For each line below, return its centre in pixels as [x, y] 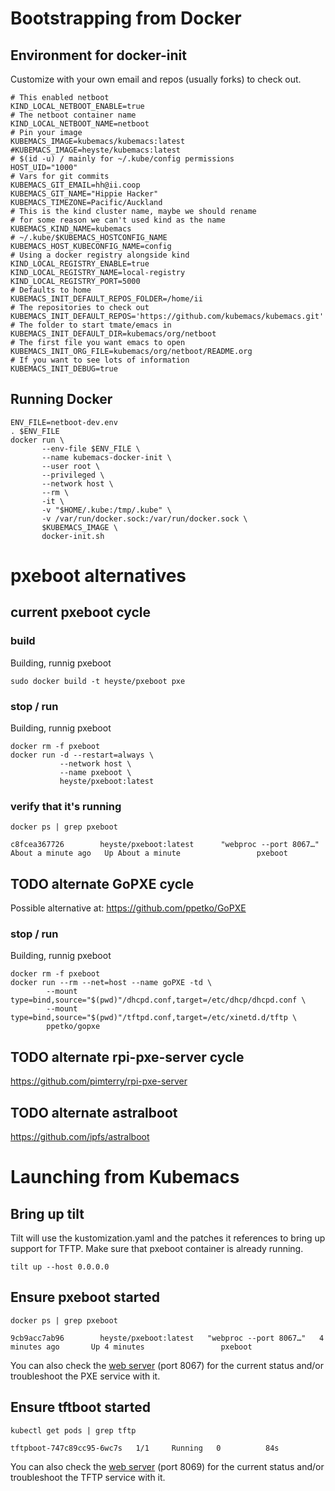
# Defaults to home [51, 290]
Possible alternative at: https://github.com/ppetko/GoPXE [128, 908]
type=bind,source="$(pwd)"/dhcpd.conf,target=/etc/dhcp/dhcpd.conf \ [158, 1000]
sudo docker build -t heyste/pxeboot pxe [98, 681]
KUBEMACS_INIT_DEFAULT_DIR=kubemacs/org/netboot [113, 334]
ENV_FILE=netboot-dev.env [64, 422]
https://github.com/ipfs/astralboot [80, 1137]
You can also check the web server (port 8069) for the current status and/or [167, 1466]
